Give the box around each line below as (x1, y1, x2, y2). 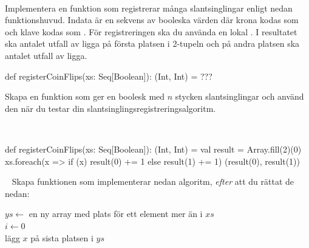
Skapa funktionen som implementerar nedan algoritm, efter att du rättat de (12, 175, 294, 188)
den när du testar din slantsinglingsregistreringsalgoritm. (5, 102, 216, 114)
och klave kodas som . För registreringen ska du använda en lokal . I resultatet (5, 25, 297, 38)
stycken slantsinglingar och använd (175, 90, 304, 103)
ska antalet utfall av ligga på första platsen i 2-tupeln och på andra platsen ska (5, 37, 300, 50)
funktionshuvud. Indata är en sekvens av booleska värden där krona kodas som (5, 13, 299, 26)
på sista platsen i (30, 231, 93, 244)
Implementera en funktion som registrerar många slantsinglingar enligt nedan (5, 1, 293, 14)
